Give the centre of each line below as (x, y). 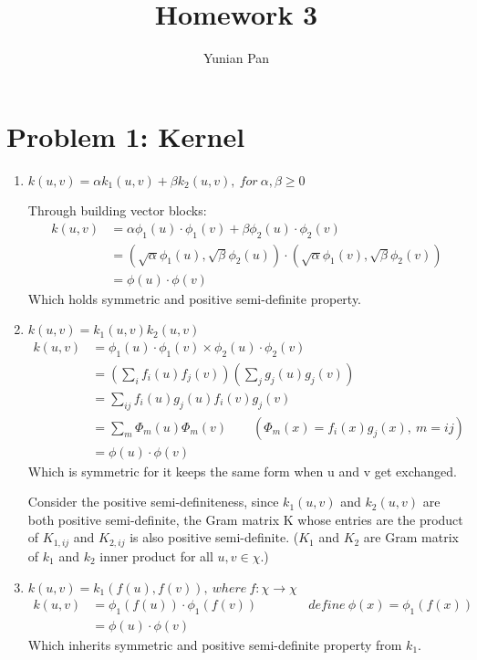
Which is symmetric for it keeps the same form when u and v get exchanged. (242, 471)
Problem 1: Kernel (126, 136)
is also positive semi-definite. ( (214, 537)
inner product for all (156, 555)
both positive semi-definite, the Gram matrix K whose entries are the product (245, 519)
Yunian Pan (236, 58)
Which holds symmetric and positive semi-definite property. (195, 298)
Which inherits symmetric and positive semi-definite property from (215, 644)
